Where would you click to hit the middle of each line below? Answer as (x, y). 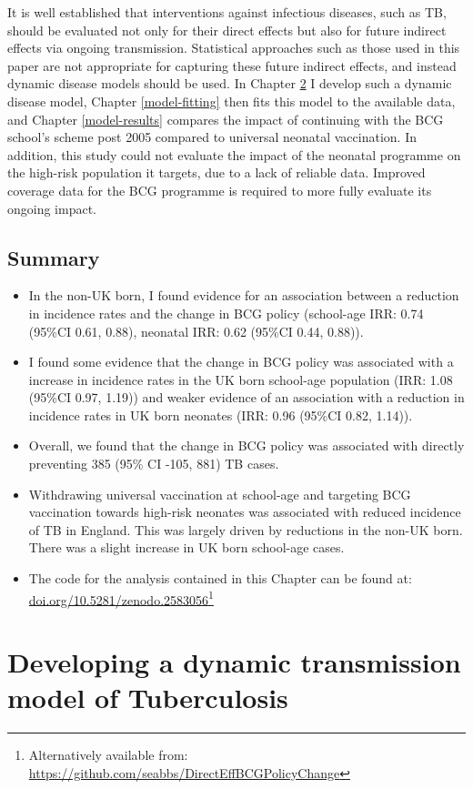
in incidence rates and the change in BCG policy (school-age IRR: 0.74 (226, 313)
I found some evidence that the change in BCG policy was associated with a (241, 362)
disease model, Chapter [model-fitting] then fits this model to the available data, (231, 101)
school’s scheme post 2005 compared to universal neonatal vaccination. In (212, 137)
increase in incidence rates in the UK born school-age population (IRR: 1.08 (241, 379)
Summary (54, 257)
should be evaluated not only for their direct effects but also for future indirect (227, 30)
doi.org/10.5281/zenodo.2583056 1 (121, 598)
